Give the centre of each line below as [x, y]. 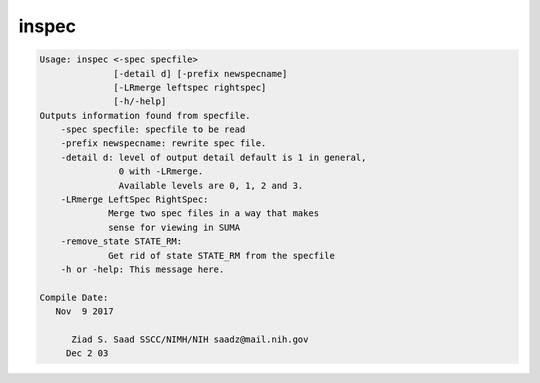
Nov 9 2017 [84, 311]
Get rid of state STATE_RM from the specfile [221, 255]
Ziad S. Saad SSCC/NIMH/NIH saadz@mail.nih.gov [190, 339]
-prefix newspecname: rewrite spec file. [163, 143]
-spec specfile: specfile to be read [153, 129]
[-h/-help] [140, 101]
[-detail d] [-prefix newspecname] [200, 73]
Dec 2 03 [87, 353]
